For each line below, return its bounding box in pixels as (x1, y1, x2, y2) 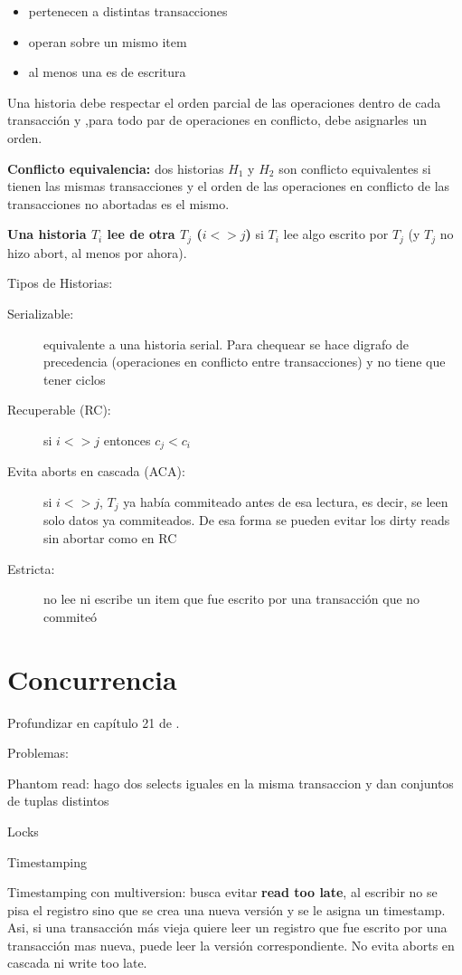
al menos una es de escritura (28, 62, 186, 81)
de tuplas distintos (7, 791, 109, 810)
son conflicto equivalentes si (278, 158, 431, 177)
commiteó (43, 607, 98, 626)
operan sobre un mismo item (28, 32, 187, 51)
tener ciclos (43, 369, 106, 388)
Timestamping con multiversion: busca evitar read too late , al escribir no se (7, 883, 438, 902)
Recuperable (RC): (7, 400, 111, 419)
